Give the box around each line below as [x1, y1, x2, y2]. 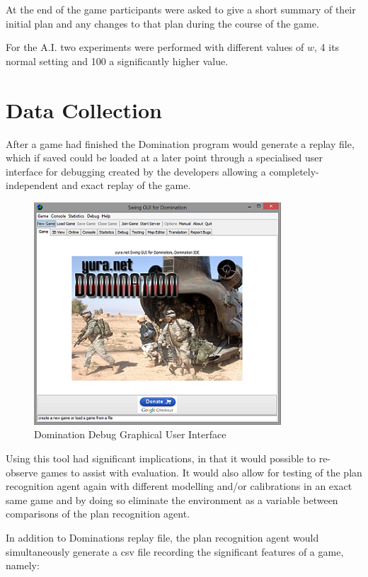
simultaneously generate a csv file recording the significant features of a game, [6, 544, 344, 559]
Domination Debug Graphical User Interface [34, 427, 226, 442]
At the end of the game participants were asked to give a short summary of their [6, 2, 356, 16]
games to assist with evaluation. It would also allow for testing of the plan [40, 464, 362, 479]
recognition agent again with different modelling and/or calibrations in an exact [6, 479, 352, 493]
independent [6, 178, 59, 193]
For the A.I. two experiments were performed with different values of [6, 40, 304, 55]
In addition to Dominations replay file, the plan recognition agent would [6, 530, 319, 545]
